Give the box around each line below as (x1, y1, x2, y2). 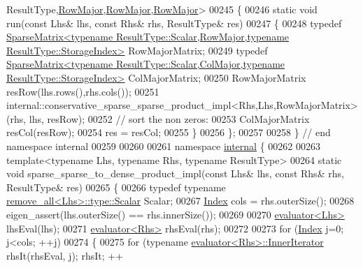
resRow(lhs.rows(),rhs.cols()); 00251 (6, 84, 159, 98)
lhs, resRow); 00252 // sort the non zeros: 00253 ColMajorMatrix (29, 111, 310, 126)
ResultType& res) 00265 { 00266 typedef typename (6, 179, 226, 194)
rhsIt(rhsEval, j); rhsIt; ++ (6, 248, 124, 262)
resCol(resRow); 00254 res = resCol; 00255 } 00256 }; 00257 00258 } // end (6, 125, 331, 140)
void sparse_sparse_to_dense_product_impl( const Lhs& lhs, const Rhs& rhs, (6, 166, 344, 181)
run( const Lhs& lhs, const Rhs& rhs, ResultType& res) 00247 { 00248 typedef (6, 15, 342, 30)
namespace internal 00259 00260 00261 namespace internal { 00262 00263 (6, 138, 321, 153)
